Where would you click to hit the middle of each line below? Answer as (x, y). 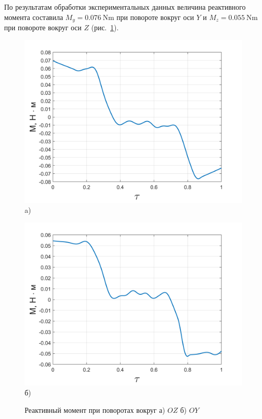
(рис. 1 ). (105, 27)
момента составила (34, 17)
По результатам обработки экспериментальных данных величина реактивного (125, 7)
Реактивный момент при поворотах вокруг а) (95, 410)
